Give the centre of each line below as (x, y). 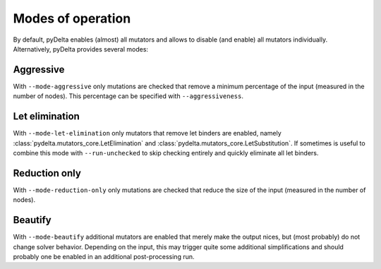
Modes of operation (72, 18)
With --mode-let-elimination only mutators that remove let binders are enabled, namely (147, 133)
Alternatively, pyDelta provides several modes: (80, 49)
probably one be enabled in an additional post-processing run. (104, 256)
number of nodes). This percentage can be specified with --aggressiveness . (128, 96)
